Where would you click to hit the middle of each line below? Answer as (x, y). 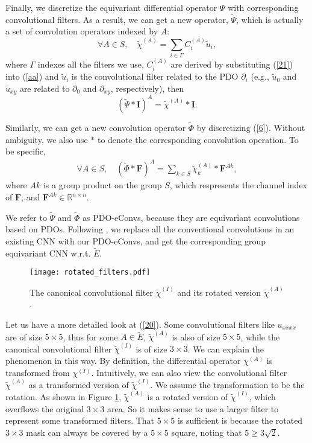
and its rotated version (219, 292)
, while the (260, 336)
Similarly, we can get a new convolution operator (96, 128)
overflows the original (45, 408)
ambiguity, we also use (47, 139)
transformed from (38, 372)
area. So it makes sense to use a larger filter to (193, 408)
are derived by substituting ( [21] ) (232, 64)
